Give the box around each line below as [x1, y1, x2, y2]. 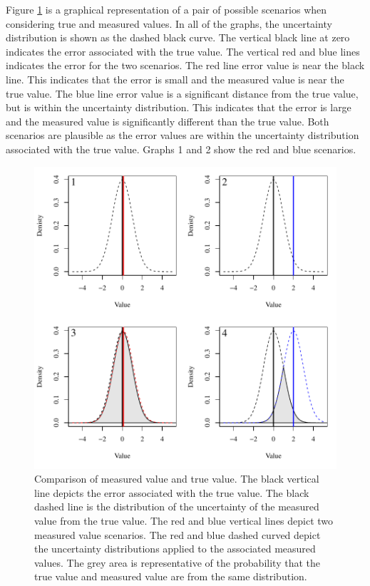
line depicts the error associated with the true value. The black [34, 485, 309, 500]
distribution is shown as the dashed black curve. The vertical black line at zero [6, 30, 350, 45]
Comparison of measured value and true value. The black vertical [34, 471, 319, 486]
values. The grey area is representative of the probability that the [34, 555, 320, 570]
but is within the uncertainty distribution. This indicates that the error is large [6, 100, 351, 115]
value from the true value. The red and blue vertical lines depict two [34, 513, 334, 528]
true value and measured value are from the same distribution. [34, 569, 307, 584]
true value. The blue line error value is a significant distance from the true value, [6, 86, 359, 101]
